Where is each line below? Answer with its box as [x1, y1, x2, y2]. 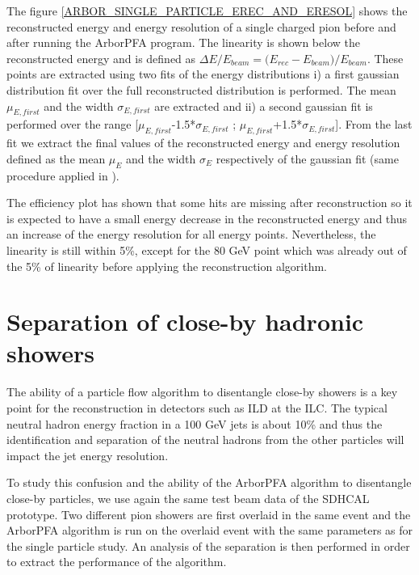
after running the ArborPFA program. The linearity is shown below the [6, 34, 360, 51]
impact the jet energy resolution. [6, 446, 169, 463]
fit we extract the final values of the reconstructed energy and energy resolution [6, 134, 400, 151]
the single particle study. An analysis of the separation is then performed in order [6, 537, 410, 554]
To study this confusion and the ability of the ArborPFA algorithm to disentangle [6, 474, 412, 491]
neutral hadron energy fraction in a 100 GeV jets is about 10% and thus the [6, 415, 383, 432]
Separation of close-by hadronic [6, 305, 364, 338]
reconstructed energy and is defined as [6, 49, 196, 66]
